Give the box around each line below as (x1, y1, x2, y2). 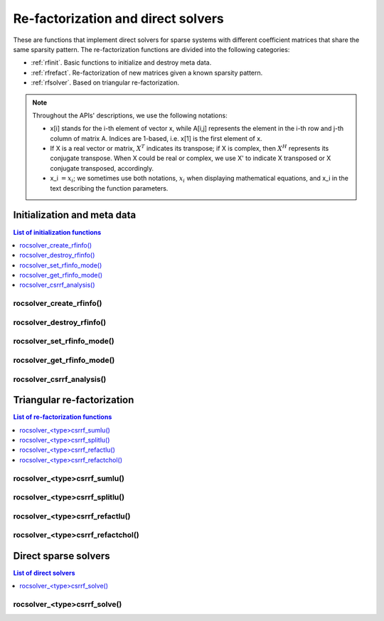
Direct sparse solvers (13, 550, 110, 562)
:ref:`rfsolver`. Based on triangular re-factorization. (31, 78, 179, 87)
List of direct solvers (13, 568, 75, 577)
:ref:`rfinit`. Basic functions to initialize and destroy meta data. (31, 58, 212, 67)
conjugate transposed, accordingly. (50, 164, 154, 172)
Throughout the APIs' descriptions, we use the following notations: (32, 111, 228, 120)
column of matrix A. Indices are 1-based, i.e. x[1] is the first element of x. (50, 134, 262, 142)
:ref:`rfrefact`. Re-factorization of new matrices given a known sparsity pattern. (31, 68, 263, 77)
